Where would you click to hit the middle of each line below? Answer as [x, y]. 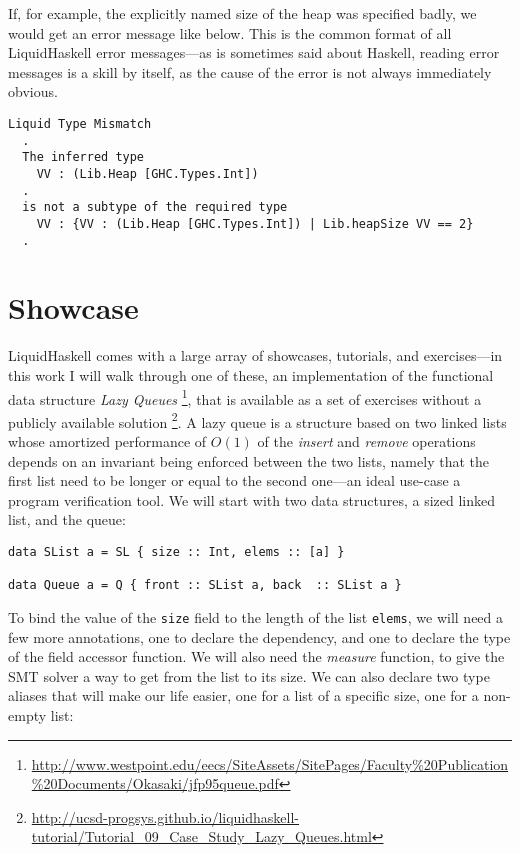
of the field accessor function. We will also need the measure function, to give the [256, 656]
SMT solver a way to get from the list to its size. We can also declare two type [249, 675]
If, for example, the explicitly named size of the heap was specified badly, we [242, 13]
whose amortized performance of [107, 441]
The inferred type [83, 157]
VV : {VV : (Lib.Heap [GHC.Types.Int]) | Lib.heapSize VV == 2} [255, 223]
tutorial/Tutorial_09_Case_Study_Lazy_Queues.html [201, 836]
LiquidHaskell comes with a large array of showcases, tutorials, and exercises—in [255, 355]
